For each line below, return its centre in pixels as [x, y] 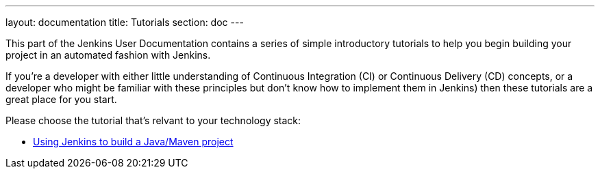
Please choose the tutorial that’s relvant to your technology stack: [153, 120]
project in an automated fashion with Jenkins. [108, 55]
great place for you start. [61, 99]
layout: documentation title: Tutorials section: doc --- [125, 22]
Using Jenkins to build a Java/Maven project [133, 142]
